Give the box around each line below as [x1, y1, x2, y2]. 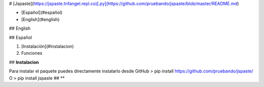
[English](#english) [21, 16, 60, 22]
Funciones [21, 50, 43, 56]
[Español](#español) [21, 10, 63, 16]
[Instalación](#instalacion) [21, 43, 74, 49]
